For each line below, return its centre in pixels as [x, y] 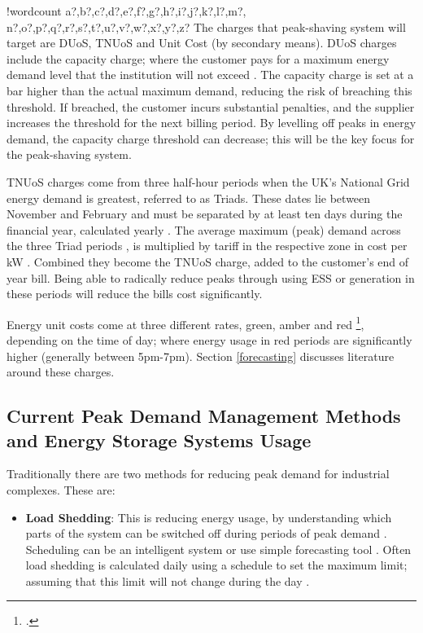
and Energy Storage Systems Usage [159, 440]
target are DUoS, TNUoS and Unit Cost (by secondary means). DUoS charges [202, 43]
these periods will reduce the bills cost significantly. [135, 294]
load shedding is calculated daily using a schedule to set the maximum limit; [216, 565]
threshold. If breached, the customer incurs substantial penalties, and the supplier [211, 106]
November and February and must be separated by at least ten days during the [205, 214]
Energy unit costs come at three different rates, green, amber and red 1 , [185, 323]
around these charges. [61, 372]
